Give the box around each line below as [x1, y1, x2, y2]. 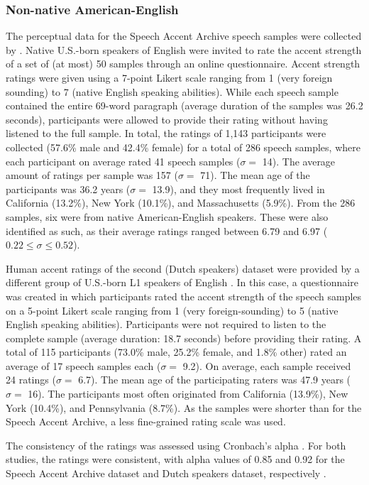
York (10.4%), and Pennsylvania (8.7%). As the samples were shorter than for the [6, 400, 362, 415]
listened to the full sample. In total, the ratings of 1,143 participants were [6, 126, 326, 141]
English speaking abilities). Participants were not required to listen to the [6, 317, 326, 332]
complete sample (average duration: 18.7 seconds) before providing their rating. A [6, 330, 362, 345]
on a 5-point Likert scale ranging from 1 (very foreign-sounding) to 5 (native [6, 303, 338, 317]
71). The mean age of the [200, 168, 310, 182]
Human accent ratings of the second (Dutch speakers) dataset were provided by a [6, 261, 360, 276]
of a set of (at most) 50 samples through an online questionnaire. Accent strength [6, 56, 360, 71]
